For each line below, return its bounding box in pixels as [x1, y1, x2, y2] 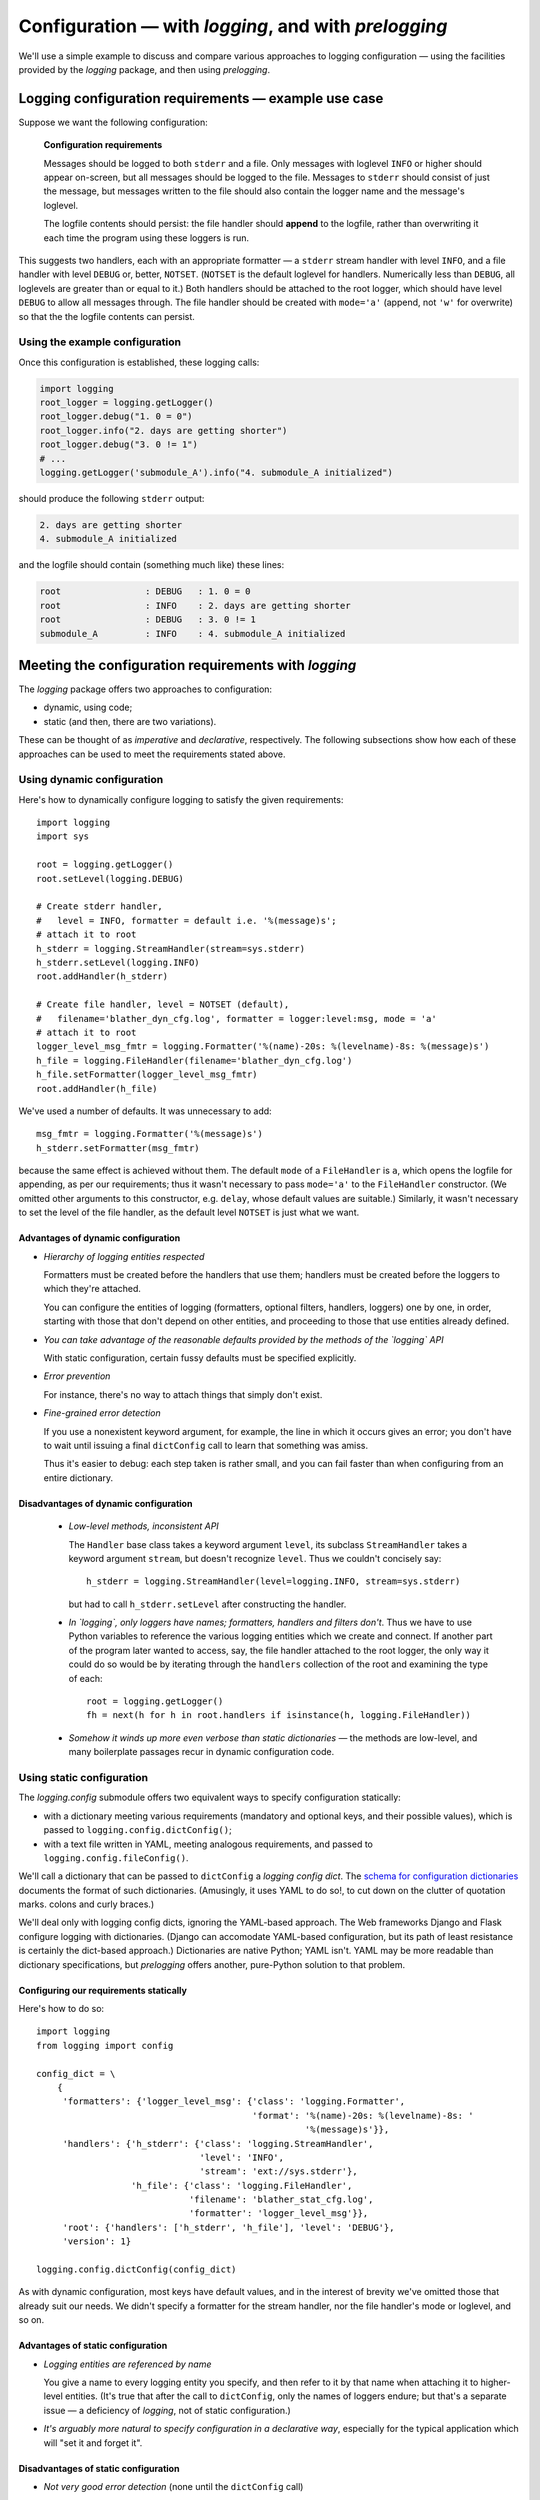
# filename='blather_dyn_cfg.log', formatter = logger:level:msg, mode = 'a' [36, 1013, 437, 1024]
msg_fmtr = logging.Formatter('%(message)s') [36, 1128, 264, 1140]
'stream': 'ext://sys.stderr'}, [199, 2166, 359, 2177]
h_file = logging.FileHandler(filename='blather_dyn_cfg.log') [36, 1055, 353, 1066]
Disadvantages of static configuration [18, 2462, 180, 2474]
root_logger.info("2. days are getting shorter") [39, 425, 288, 436]
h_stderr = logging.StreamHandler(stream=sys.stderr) [36, 943, 305, 954]
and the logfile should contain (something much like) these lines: [18, 559, 285, 571]
